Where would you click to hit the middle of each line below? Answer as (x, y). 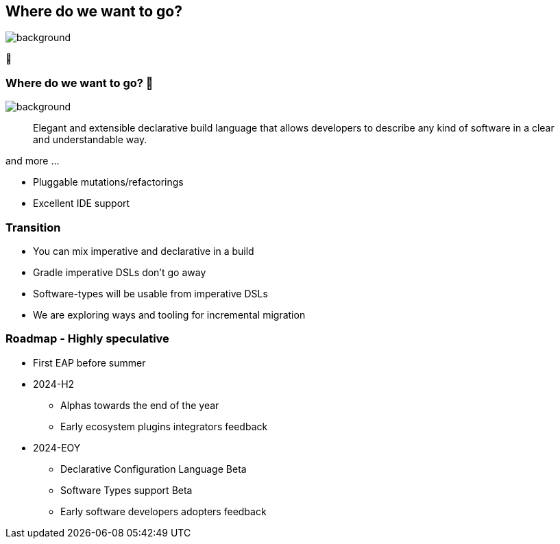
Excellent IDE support (82, 203)
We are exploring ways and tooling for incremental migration (169, 314)
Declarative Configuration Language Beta (154, 469)
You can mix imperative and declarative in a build (144, 251)
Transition (33, 227)
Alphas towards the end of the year (140, 405)
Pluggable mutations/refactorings (108, 182)
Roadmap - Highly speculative (87, 339)
